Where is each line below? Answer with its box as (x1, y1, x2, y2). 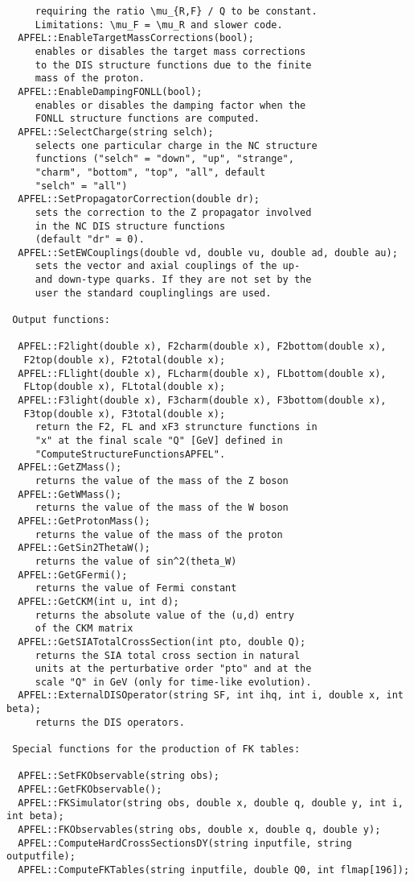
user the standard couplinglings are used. (35, 287, 272, 299)
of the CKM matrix (35, 623, 133, 635)
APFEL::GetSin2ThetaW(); (18, 542, 150, 554)
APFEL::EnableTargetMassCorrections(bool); (18, 32, 254, 44)
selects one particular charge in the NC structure (35, 139, 318, 151)
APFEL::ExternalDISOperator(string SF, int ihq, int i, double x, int (18, 689, 404, 702)
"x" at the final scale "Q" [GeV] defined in (35, 435, 283, 446)
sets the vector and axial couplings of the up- (35, 260, 301, 272)
